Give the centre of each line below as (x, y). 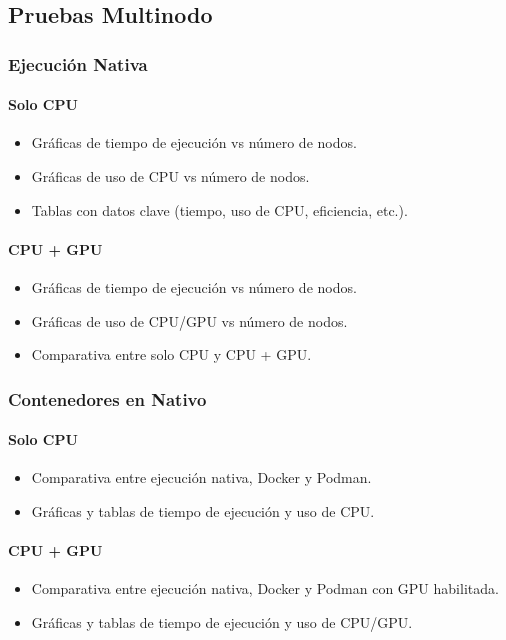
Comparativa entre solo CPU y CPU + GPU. (171, 354)
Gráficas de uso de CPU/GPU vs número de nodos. (189, 320)
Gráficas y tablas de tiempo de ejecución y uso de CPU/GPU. (222, 622)
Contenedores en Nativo (107, 398)
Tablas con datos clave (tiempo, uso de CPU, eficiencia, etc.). (219, 209)
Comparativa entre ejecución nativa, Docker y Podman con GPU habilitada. (265, 588)
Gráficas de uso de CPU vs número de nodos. (170, 176)
